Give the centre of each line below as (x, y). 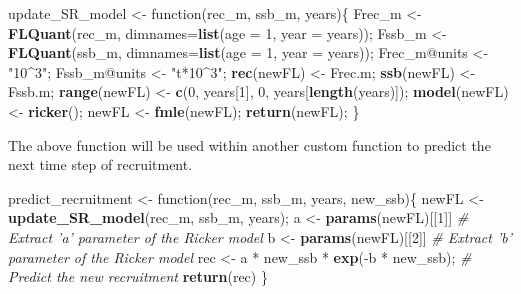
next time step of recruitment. (100, 164)
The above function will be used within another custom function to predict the (249, 144)
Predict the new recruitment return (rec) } (138, 276)
